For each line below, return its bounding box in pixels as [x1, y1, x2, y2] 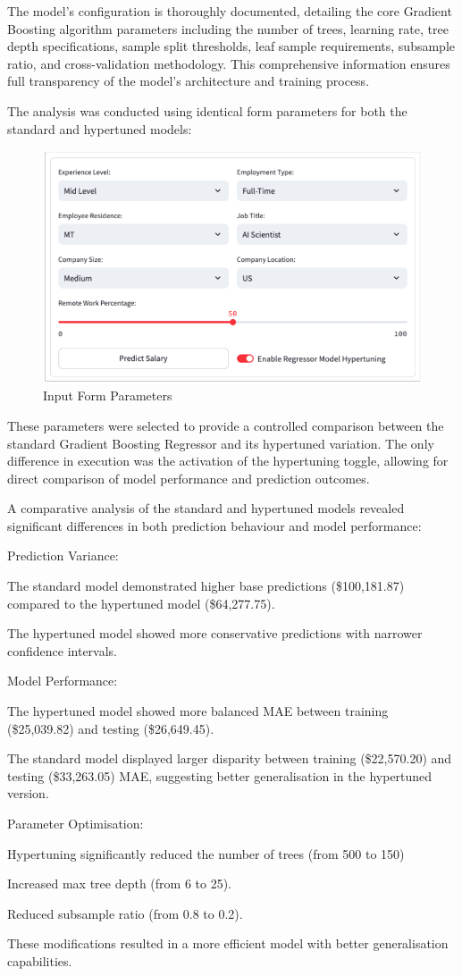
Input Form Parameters [43, 386, 172, 405]
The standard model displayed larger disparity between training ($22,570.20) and [7, 749, 452, 768]
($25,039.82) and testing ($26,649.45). [7, 719, 214, 737]
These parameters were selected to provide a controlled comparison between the [7, 416, 444, 434]
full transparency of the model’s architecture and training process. [7, 72, 370, 90]
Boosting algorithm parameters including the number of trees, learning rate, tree [7, 19, 449, 38]
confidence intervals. [7, 641, 118, 660]
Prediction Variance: [7, 546, 119, 565]
